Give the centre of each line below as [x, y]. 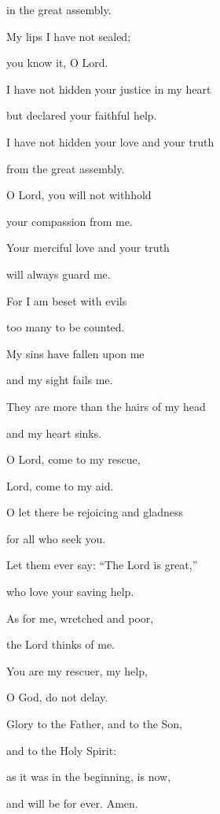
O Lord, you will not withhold [79, 195]
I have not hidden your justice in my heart [109, 89]
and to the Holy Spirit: [62, 750]
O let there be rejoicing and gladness [95, 512]
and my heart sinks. [54, 433]
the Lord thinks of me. [60, 644]
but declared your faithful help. [82, 115]
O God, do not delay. [57, 697]
